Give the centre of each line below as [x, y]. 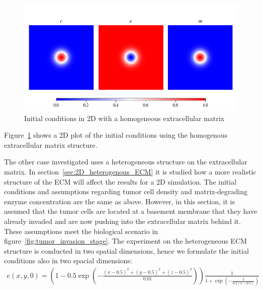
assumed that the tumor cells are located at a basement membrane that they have [131, 211]
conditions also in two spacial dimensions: [68, 260]
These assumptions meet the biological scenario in [81, 231]
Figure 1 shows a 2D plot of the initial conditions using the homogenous [116, 135]
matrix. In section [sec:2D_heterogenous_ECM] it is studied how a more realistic [130, 171]
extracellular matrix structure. [51, 144]
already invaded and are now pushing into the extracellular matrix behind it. [122, 221]
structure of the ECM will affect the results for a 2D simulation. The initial [120, 181]
